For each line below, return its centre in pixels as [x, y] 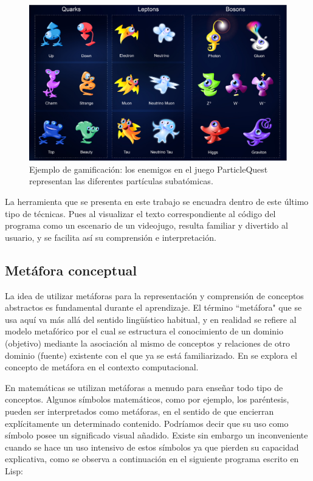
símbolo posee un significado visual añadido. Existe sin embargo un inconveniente [156, 435]
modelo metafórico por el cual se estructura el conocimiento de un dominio [144, 331]
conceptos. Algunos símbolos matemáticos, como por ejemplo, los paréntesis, [147, 399]
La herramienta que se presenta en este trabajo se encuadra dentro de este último [157, 202]
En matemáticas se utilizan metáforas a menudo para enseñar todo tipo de [144, 387]
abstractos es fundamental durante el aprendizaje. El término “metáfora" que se [153, 307]
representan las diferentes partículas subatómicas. [121, 181]
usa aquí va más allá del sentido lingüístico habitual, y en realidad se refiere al [151, 319]
